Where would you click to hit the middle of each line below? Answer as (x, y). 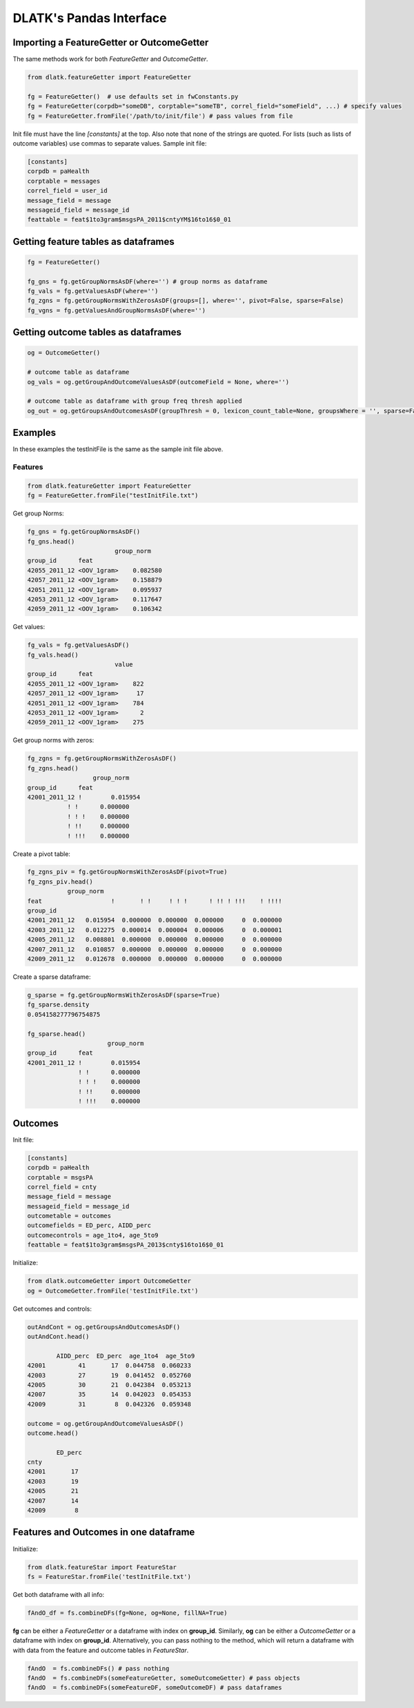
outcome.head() (53, 1433)
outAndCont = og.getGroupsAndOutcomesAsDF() (104, 1327)
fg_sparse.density (58, 1005)
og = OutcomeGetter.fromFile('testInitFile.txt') (113, 1291)
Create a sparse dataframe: (52, 977)
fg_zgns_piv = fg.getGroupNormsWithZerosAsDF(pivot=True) (127, 872)
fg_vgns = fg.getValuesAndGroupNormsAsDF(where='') (117, 310)
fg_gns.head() (51, 541)
